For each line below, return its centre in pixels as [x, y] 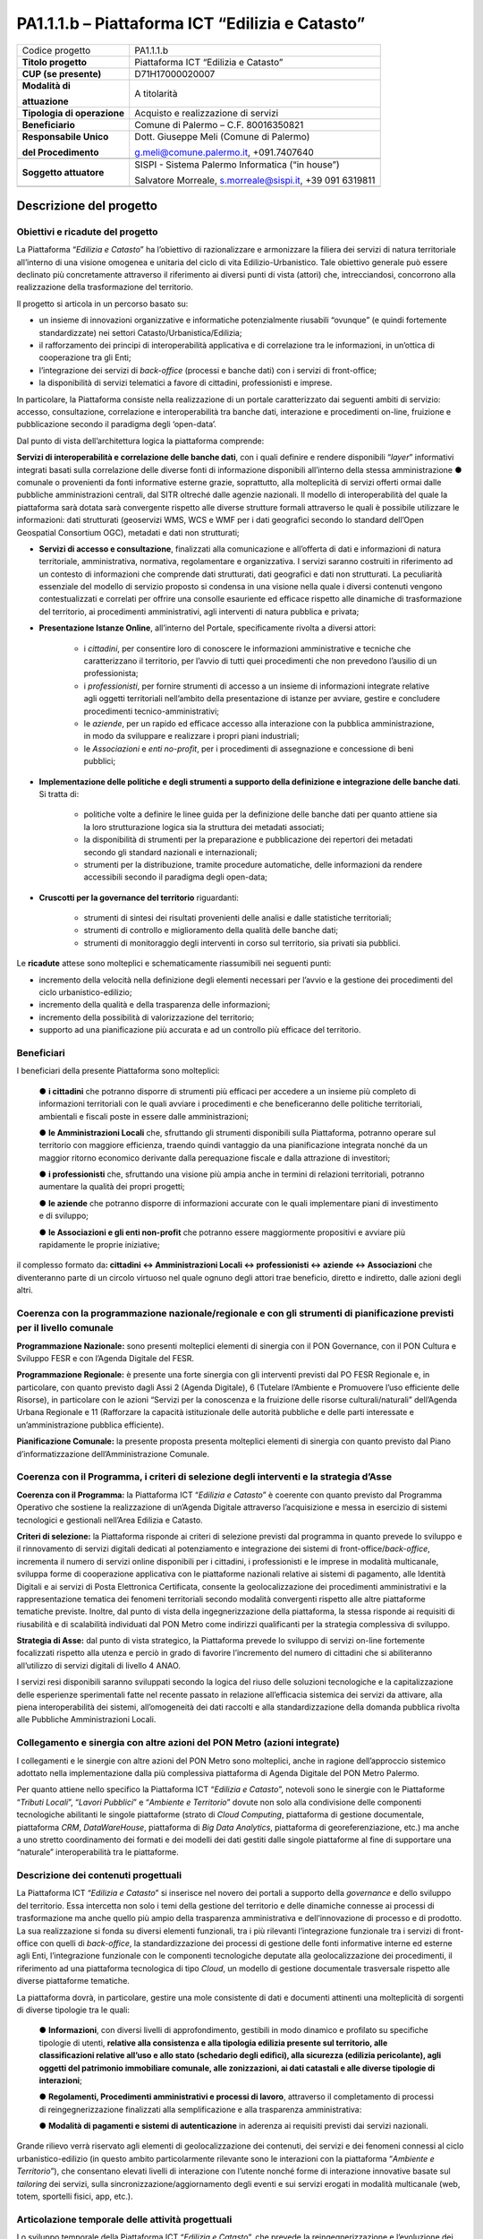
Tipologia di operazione [73, 113]
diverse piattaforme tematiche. [73, 1981]
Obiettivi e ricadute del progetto [87, 231]
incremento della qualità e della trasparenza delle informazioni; [155, 1005]
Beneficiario [48, 124]
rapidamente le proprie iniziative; [99, 1245]
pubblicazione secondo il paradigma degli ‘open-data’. [116, 425]
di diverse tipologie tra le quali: [73, 2010]
